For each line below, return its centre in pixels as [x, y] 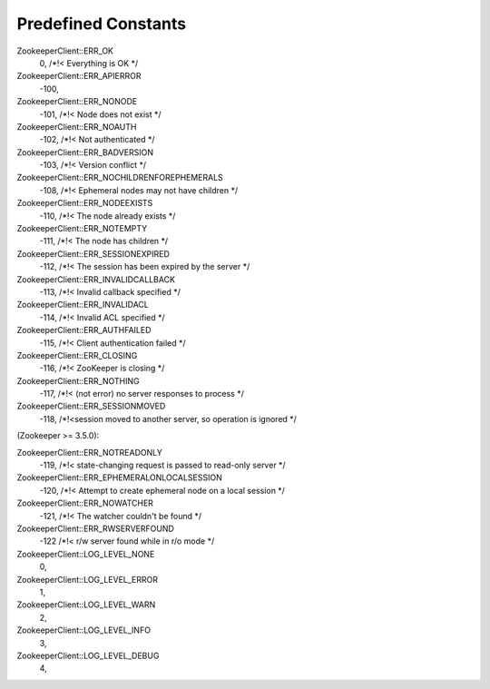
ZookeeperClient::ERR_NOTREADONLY [89, 452]
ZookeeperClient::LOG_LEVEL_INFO [84, 630]
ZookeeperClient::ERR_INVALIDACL [83, 305]
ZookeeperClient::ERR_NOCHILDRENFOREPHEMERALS [120, 178]
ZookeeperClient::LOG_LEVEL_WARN [86, 605]
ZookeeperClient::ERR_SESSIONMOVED [91, 406]
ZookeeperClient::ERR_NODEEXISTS [85, 203]
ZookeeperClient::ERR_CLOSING [77, 355]
